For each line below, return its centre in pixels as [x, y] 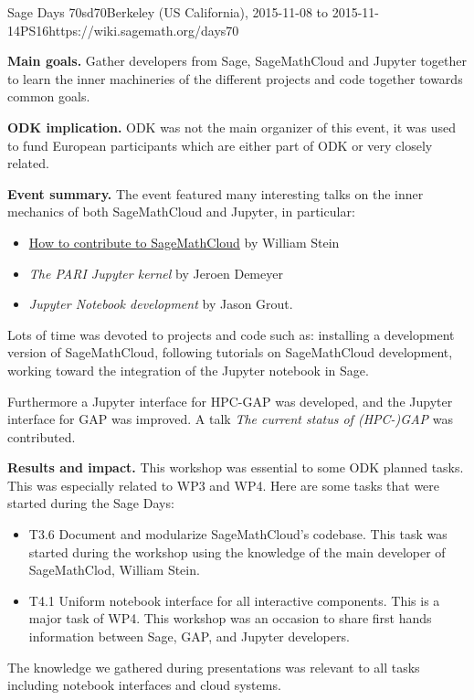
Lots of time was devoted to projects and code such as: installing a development [231, 334]
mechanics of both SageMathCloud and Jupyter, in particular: [181, 212]
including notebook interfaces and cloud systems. [144, 685]
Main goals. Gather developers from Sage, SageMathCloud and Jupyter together [237, 61]
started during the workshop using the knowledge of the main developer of [237, 552]
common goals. [49, 96]
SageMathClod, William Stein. [114, 570]
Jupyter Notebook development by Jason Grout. [161, 304]
